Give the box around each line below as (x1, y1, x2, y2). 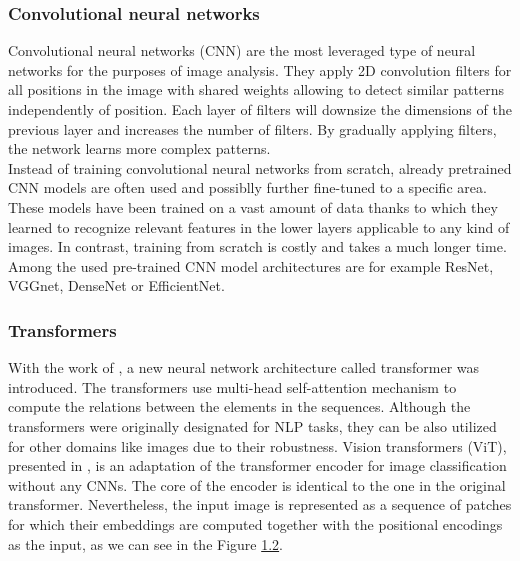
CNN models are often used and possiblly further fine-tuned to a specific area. (8, 177, 487, 198)
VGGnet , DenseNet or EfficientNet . (8, 275, 225, 296)
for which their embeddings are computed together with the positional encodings (8, 513, 503, 534)
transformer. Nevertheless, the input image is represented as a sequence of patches (8, 494, 512, 515)
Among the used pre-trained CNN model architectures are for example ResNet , (8, 255, 494, 276)
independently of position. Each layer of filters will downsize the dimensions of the (8, 99, 512, 119)
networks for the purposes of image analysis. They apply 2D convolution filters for (8, 59, 512, 80)
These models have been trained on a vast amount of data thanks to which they (8, 196, 498, 217)
